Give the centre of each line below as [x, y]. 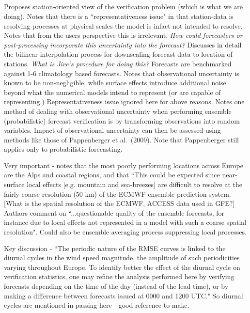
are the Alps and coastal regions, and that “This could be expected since [112, 175]
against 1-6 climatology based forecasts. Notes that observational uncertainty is [122, 73]
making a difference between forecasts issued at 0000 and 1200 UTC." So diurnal [124, 295]
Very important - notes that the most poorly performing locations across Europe [124, 165]
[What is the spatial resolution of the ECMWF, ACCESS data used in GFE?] [119, 203]
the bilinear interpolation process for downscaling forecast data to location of [118, 54]
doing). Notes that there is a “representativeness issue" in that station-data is [119, 16]
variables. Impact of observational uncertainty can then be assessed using [112, 130]
